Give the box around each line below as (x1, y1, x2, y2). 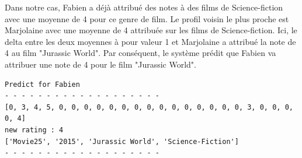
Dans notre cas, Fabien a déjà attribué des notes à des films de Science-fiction (5, 1, 283, 13)
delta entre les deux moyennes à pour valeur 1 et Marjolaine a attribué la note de (5, 35, 296, 47)
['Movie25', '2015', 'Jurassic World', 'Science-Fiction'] (5, 137, 239, 146)
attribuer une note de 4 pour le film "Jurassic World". (5, 58, 196, 70)
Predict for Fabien (5, 80, 80, 89)
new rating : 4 (5, 125, 64, 134)
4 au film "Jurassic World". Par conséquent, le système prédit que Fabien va (5, 47, 276, 59)
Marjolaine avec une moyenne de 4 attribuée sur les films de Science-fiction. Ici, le (5, 24, 297, 36)
